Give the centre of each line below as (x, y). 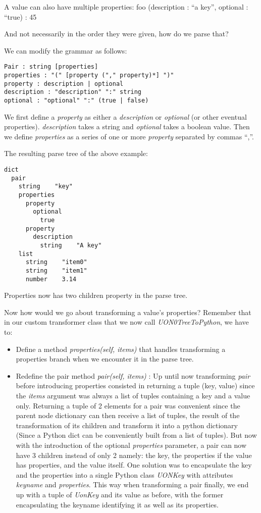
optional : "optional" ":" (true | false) (76, 100)
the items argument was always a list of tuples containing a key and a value (133, 395)
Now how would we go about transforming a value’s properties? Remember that (128, 312)
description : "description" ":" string (73, 92)
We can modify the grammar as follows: (66, 50)
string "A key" (71, 245)
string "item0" (56, 262)
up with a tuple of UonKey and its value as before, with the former (120, 494)
